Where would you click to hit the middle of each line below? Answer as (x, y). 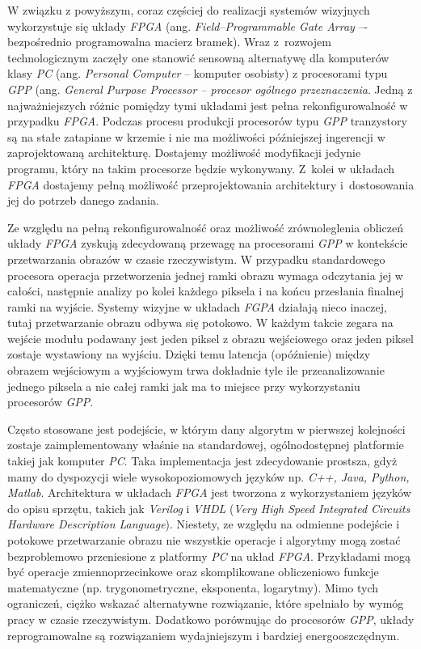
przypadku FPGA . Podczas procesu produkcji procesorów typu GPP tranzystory (207, 121)
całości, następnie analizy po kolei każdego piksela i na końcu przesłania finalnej (206, 291)
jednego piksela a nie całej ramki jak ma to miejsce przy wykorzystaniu (184, 386)
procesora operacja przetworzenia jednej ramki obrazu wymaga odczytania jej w (205, 275)
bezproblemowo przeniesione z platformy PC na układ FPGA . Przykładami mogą (209, 556)
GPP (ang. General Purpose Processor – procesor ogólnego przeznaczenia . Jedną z (210, 89)
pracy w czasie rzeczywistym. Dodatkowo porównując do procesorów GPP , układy (211, 619)
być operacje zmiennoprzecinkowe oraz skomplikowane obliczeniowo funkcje (193, 572)
